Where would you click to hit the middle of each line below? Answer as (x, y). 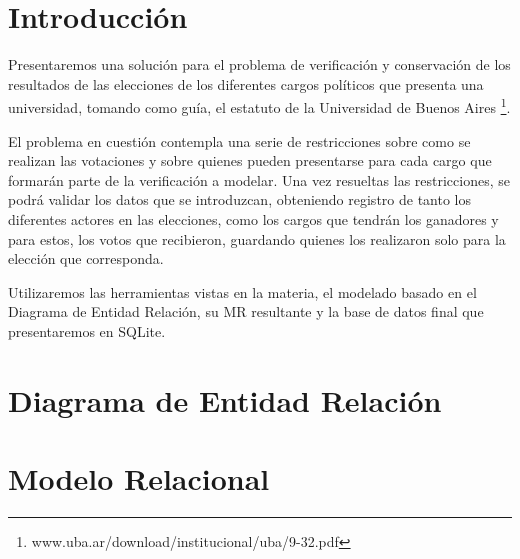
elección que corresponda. (86, 258)
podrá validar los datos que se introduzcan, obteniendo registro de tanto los (239, 199)
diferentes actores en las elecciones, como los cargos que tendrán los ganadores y (253, 218)
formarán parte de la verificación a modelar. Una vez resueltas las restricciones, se (259, 179)
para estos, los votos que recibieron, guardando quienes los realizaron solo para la (257, 238)
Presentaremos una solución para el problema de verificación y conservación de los (259, 64)
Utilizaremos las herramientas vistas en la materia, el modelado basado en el (242, 291)
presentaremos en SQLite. (87, 330)
